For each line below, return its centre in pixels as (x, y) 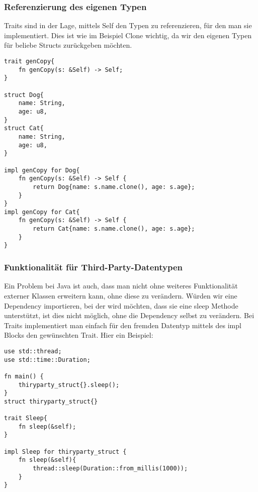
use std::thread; (33, 351)
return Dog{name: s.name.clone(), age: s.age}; (114, 187)
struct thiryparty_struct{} (51, 401)
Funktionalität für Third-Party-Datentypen (93, 267)
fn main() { (24, 376)
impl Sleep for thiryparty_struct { (65, 452)
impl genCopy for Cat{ (42, 212)
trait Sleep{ (26, 418)
